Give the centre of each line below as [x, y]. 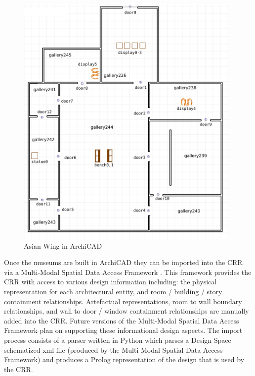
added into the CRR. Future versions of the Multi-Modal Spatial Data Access [122, 320]
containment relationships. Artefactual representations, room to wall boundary [123, 301]
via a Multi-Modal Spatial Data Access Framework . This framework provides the [128, 272]
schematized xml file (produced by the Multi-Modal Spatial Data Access [113, 349]
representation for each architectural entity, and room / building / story [113, 292]
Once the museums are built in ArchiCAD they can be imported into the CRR [123, 262]
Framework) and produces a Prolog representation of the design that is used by [124, 359]
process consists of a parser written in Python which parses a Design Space [118, 340]
